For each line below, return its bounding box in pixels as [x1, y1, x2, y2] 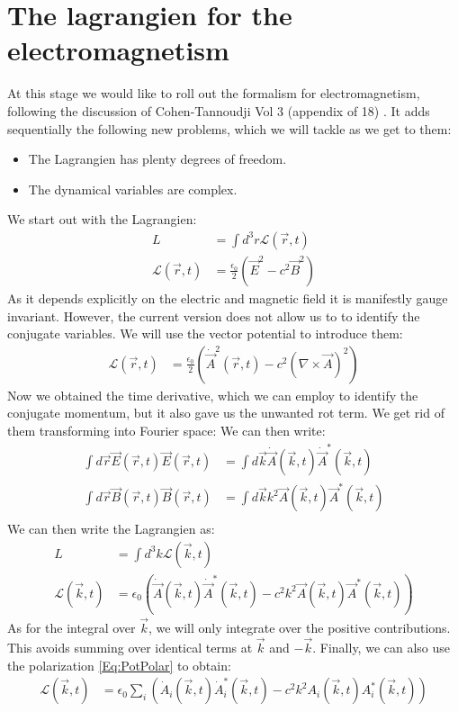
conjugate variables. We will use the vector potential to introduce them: [7, 324, 403, 343]
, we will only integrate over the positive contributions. [148, 618, 451, 637]
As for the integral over [7, 618, 136, 637]
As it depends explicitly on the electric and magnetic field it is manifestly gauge [7, 288, 448, 307]
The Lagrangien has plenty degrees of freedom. [28, 149, 287, 168]
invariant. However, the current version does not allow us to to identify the [7, 306, 420, 325]
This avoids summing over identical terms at [7, 637, 253, 656]
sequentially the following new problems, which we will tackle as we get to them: [7, 119, 452, 138]
